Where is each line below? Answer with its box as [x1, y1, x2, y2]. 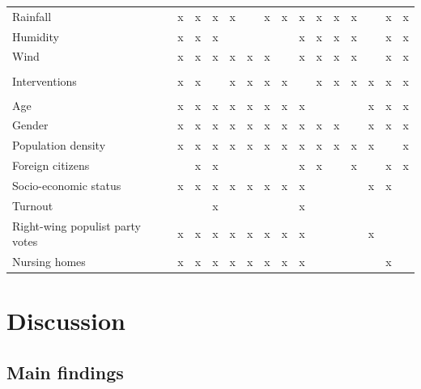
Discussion [6, 304, 125, 337]
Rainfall [12, 7, 52, 24]
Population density [12, 137, 106, 154]
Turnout [12, 197, 53, 214]
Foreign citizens [12, 157, 90, 174]
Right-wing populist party [12, 217, 142, 234]
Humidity [12, 27, 59, 44]
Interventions [12, 72, 77, 89]
